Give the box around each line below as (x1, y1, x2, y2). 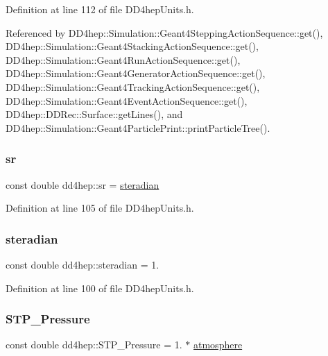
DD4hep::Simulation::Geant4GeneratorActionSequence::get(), (6, 66, 266, 80)
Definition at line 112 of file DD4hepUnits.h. (6, 2, 194, 16)
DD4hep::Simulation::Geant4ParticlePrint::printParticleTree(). (6, 120, 270, 135)
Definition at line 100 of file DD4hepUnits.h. (6, 280, 194, 295)
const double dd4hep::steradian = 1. (6, 257, 159, 271)
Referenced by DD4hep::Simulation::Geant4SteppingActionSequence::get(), (6, 25, 323, 40)
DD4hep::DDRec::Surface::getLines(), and (6, 107, 183, 121)
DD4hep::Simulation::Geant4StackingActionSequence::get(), (6, 39, 259, 53)
